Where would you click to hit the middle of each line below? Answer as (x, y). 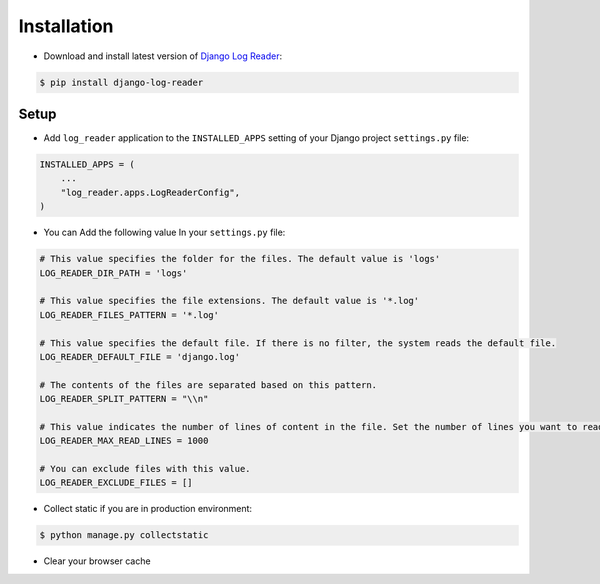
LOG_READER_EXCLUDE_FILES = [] (116, 483)
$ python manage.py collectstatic (124, 535)
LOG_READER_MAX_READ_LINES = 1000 (124, 441)
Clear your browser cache (97, 561)
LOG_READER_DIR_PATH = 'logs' (113, 273)
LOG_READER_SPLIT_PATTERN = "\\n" (124, 399)
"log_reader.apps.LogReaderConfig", (150, 192)
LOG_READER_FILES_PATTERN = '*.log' (129, 314)
